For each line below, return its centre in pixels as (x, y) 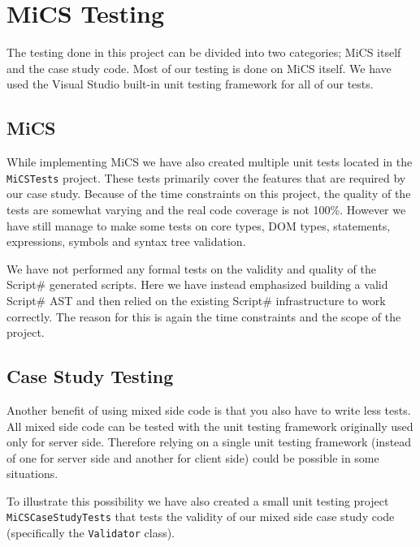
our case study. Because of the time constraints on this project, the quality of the (209, 194)
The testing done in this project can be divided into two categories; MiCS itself (204, 52)
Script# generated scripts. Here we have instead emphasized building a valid (197, 284)
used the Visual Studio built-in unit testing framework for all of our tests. (190, 84)
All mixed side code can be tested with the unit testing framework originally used (210, 426)
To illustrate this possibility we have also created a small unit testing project (198, 500)
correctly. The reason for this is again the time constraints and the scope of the (204, 316)
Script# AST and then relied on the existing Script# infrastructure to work (196, 300)
